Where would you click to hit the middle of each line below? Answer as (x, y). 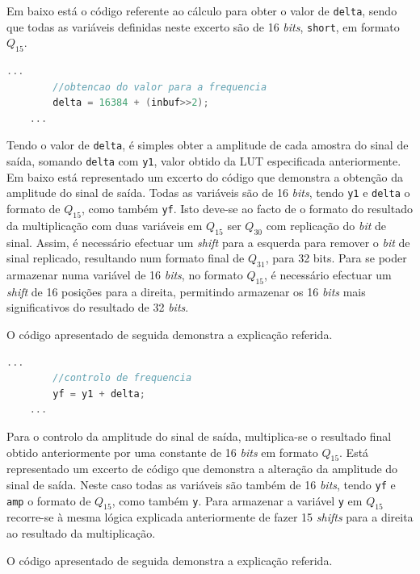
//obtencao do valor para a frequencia (160, 87)
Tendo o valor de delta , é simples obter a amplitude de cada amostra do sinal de (208, 145)
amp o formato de (49, 500)
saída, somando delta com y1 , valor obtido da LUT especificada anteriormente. (204, 161)
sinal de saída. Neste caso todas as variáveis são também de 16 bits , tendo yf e (201, 484)
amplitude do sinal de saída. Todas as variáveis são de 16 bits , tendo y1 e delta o (208, 193)
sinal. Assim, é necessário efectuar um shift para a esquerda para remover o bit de (208, 242)
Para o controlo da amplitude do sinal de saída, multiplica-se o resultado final (199, 436)
